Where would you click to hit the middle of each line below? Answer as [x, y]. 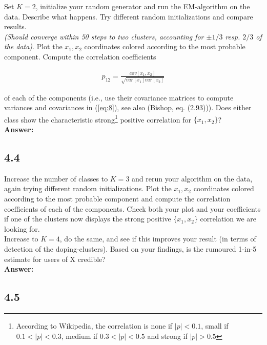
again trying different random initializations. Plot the [88, 188]
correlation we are [228, 219]
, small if [215, 325]
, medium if [79, 336]
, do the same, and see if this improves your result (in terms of [158, 239]
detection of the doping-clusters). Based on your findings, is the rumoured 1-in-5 [130, 249]
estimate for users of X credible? [55, 259]
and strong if [167, 336]
